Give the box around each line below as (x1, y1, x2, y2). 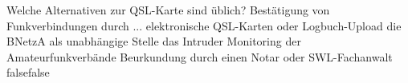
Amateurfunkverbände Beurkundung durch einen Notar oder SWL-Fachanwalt (6, 48, 393, 65)
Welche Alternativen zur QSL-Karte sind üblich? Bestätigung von (6, 2, 330, 18)
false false (6, 64, 50, 81)
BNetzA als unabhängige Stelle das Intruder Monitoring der (6, 33, 301, 49)
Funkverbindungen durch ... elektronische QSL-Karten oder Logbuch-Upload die (6, 17, 402, 34)
